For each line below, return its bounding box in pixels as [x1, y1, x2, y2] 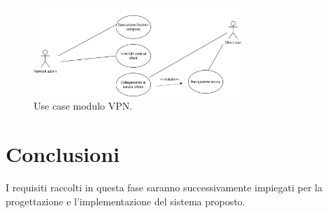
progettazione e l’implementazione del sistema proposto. [6, 193, 245, 208]
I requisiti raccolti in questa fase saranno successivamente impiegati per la [6, 180, 322, 195]
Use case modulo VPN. [34, 98, 133, 113]
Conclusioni [6, 140, 120, 168]
